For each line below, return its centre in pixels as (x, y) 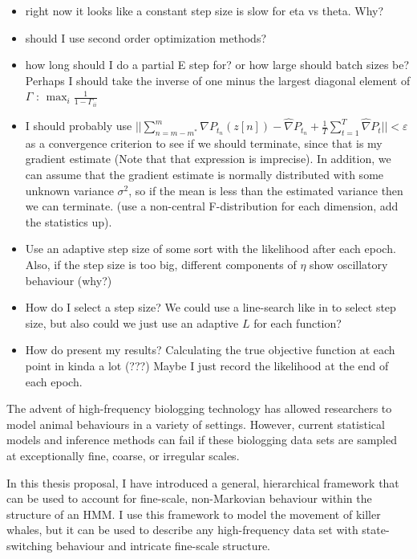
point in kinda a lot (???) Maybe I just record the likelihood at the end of (207, 365)
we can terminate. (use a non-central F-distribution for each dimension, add (212, 206)
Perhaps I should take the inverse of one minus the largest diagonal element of (218, 80)
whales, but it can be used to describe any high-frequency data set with (182, 530)
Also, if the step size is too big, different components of (161, 265)
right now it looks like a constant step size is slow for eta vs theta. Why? (204, 10)
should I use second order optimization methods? (146, 37)
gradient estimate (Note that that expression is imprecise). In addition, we (208, 159)
